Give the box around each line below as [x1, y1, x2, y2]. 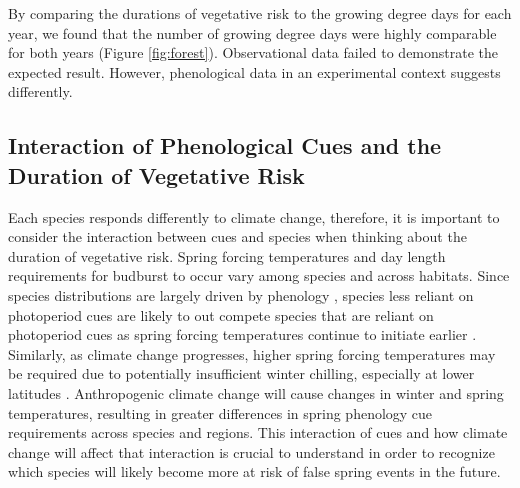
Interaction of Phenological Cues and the [8, 130, 442, 161]
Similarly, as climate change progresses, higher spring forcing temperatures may [8, 343, 496, 364]
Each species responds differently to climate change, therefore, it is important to [8, 206, 500, 227]
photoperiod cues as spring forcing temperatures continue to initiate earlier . [8, 324, 477, 345]
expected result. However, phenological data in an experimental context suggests [8, 61, 501, 82]
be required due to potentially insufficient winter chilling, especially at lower [8, 363, 475, 384]
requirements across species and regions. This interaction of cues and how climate [8, 422, 508, 443]
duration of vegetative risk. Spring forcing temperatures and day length [8, 245, 446, 266]
